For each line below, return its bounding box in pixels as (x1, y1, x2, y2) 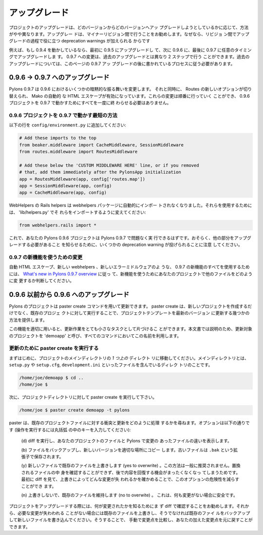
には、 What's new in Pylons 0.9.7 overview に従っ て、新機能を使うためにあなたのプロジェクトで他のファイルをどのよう (9, 271, 253, 277)
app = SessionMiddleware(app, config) (19, 183, 112, 189)
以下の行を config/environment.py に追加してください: (9, 122, 127, 128)
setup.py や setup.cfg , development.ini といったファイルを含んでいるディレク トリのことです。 (9, 362, 213, 368)
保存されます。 (34, 453, 64, 459)
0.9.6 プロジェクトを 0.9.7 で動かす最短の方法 (9, 112, 118, 119)
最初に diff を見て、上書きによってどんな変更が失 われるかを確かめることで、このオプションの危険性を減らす (21, 476, 240, 482)
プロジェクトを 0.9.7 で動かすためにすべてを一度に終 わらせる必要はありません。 (9, 100, 171, 106)
